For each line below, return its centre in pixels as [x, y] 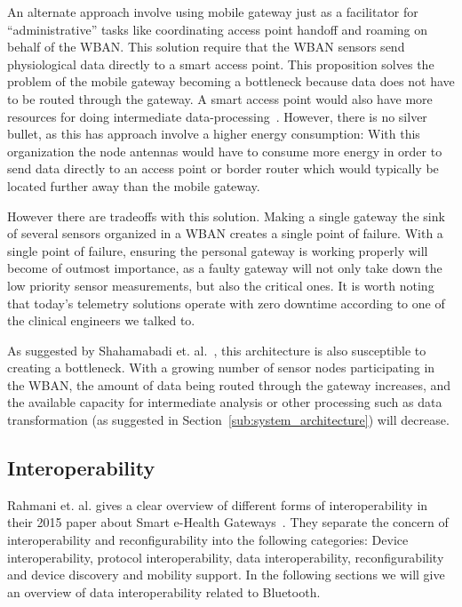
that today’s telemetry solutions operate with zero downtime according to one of [226, 303]
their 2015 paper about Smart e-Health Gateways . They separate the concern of [228, 522]
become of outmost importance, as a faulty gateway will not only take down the [225, 268]
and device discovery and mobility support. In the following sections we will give [226, 575]
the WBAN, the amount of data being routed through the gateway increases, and [229, 384]
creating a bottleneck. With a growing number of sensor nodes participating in [221, 367]
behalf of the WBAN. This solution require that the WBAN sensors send [206, 47]
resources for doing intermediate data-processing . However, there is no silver [217, 116]
